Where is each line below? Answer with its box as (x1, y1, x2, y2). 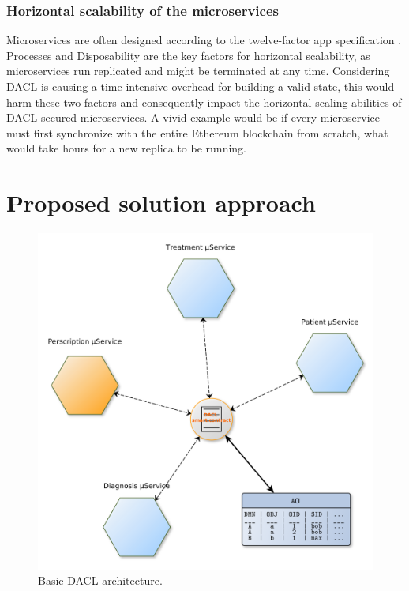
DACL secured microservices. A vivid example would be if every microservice (6, 109, 380, 126)
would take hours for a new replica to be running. (6, 140, 246, 156)
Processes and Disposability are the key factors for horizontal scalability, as (6, 47, 370, 63)
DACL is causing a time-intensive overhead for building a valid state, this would (6, 78, 395, 94)
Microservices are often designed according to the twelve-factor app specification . (6, 32, 402, 48)
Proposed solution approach (6, 186, 316, 219)
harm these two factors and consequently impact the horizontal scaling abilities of (6, 93, 402, 110)
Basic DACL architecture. (38, 572, 163, 589)
